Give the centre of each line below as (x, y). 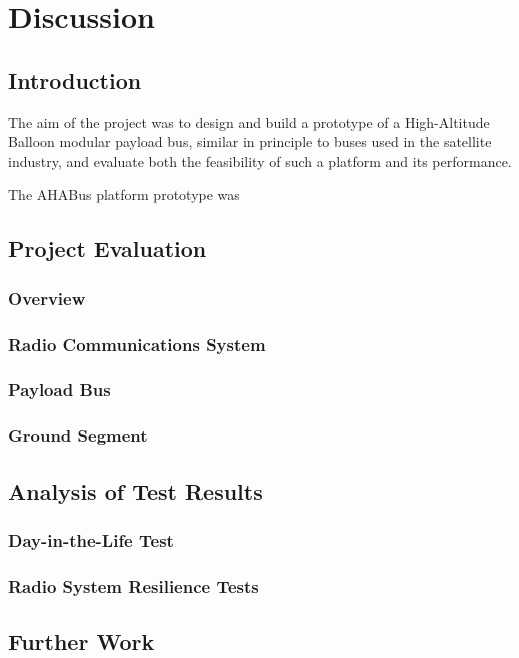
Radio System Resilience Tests (133, 585)
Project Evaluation (107, 248)
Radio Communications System (137, 343)
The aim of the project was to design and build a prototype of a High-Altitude (249, 121)
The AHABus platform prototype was (124, 194)
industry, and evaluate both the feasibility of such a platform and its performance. (260, 160)
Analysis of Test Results (135, 490)
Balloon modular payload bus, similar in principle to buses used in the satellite (250, 141)
